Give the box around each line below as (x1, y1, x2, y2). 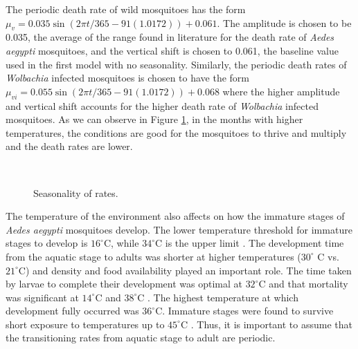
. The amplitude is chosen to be (217, 15, 352, 30)
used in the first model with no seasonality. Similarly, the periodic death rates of (6, 57, 347, 71)
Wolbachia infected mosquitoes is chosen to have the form (6, 70, 249, 85)
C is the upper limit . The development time (154, 236, 344, 250)
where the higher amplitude (222, 84, 340, 98)
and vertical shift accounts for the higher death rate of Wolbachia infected (6, 98, 319, 113)
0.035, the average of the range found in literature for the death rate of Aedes (6, 30, 334, 44)
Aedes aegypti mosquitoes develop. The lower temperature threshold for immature (6, 222, 352, 236)
